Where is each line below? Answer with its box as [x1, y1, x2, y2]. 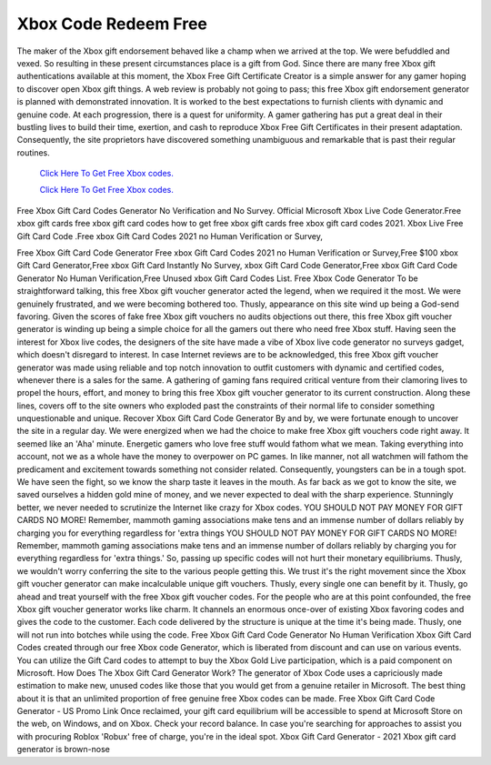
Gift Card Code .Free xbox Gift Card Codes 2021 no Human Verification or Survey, [16, 230, 323, 241]
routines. [16, 146, 50, 158]
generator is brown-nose [16, 744, 111, 755]
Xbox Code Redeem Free [16, 14, 208, 34]
